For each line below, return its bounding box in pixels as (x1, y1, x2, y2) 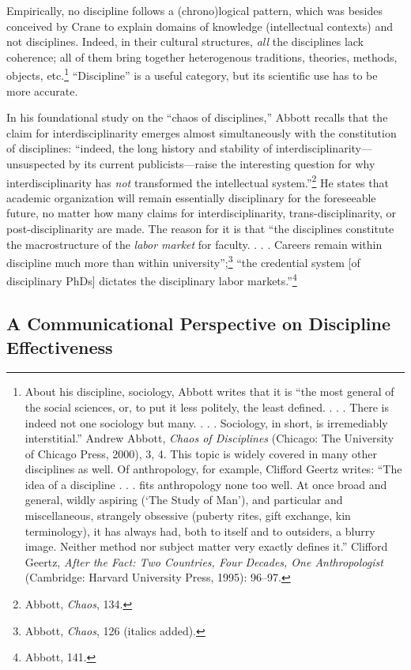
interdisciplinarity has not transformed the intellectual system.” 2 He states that (6, 171, 389, 190)
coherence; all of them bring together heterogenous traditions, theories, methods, (6, 48, 398, 65)
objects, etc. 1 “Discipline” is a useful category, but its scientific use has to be (6, 65, 378, 84)
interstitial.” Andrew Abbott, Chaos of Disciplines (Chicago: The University (25, 430, 394, 446)
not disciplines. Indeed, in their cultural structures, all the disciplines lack (6, 33, 364, 50)
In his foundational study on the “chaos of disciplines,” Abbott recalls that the (6, 109, 388, 126)
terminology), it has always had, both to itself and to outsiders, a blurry (25, 522, 375, 539)
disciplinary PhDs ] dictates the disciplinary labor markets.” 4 (6, 270, 297, 289)
